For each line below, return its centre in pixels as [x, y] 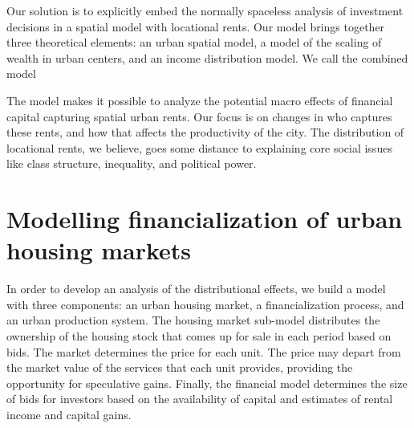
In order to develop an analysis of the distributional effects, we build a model [196, 289]
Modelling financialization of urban [205, 219]
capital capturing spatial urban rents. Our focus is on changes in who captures [199, 116]
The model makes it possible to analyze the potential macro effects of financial [200, 100]
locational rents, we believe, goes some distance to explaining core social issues [199, 147]
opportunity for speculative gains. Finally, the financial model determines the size [207, 383]
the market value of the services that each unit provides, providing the [180, 367]
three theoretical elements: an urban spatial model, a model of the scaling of [194, 42]
